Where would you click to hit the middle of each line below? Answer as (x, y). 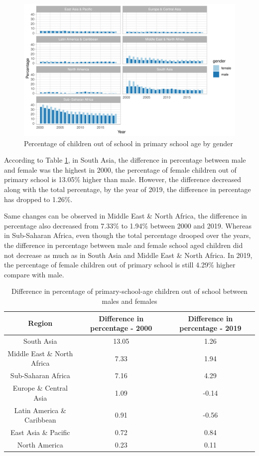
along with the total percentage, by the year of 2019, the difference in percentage (128, 189)
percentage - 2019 (210, 328)
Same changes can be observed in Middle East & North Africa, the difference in (126, 216)
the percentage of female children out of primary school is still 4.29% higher (120, 265)
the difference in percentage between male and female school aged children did (124, 245)
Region (40, 323)
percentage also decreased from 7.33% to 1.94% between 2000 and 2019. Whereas (128, 225)
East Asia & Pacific (40, 432)
